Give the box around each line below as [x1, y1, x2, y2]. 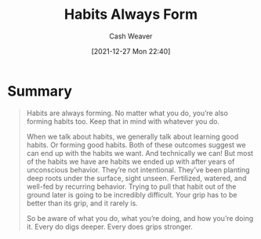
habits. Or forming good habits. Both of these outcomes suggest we [26, 139, 246, 150]
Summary [7, 82, 72, 100]
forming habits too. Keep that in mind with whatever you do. [26, 116, 220, 126]
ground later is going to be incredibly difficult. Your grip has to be [26, 190, 237, 199]
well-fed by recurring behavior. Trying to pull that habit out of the [26, 182, 237, 191]
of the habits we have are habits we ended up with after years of [26, 157, 235, 166]
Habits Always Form [64, 5, 198, 24]
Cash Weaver [109, 31, 153, 41]
